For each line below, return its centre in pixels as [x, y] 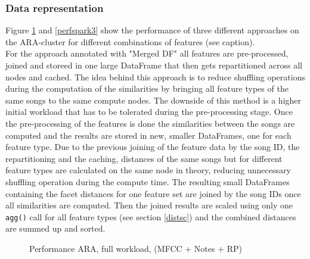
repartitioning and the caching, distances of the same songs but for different [144, 158]
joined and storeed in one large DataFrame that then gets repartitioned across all [154, 65]
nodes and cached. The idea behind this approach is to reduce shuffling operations [155, 77]
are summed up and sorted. [55, 228]
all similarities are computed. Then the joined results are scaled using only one [149, 205]
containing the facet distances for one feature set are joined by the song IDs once [153, 193]
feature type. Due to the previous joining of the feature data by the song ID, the [153, 147]
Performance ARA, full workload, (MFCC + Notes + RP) [136, 248]
